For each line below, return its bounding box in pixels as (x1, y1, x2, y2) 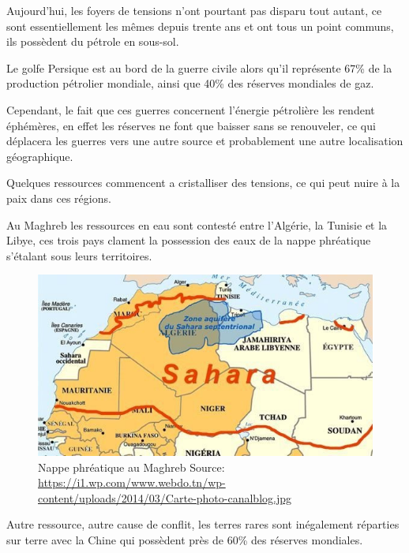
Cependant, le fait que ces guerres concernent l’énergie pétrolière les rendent (6, 101, 375, 118)
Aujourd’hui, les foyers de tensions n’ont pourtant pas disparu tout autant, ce (6, 2, 382, 18)
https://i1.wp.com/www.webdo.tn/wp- (38, 474, 226, 491)
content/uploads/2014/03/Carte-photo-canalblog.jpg (38, 489, 291, 506)
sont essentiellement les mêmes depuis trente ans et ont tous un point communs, (6, 17, 394, 34)
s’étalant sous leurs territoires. (6, 247, 152, 263)
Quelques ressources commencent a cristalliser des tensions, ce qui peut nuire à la (6, 174, 400, 191)
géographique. (6, 148, 73, 164)
